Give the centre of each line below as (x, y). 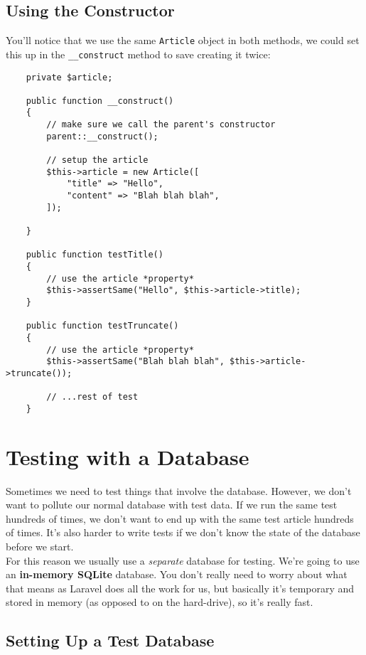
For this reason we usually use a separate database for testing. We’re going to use (183, 560)
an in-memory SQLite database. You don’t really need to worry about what (177, 574)
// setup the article (97, 160)
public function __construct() (100, 101)
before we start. (40, 547)
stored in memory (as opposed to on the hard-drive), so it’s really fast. (160, 602)
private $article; (69, 77)
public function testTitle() (95, 255)
